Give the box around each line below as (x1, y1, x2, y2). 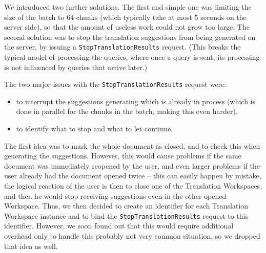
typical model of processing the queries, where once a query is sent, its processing (4, 52, 260, 62)
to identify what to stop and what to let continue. (16, 123, 173, 134)
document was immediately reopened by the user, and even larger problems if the (4, 160, 260, 171)
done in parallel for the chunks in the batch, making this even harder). (16, 106, 238, 117)
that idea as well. (4, 240, 58, 251)
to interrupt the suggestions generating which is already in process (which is (16, 96, 256, 106)
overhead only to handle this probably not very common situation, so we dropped (4, 231, 260, 241)
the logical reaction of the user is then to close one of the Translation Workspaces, (4, 180, 262, 191)
